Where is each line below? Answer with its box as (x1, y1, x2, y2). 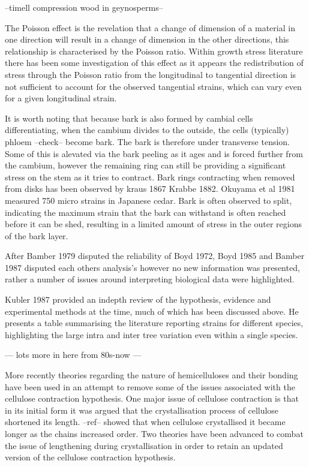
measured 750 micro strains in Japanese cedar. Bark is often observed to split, (5, 194, 292, 206)
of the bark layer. (5, 229, 68, 242)
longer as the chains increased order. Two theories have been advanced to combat (5, 427, 304, 439)
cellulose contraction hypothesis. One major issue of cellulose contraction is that (5, 392, 299, 405)
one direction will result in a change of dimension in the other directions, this (5, 33, 289, 46)
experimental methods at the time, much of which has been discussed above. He (5, 305, 299, 317)
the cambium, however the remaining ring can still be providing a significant (5, 159, 286, 171)
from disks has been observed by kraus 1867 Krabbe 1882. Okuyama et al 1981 (5, 182, 295, 195)
